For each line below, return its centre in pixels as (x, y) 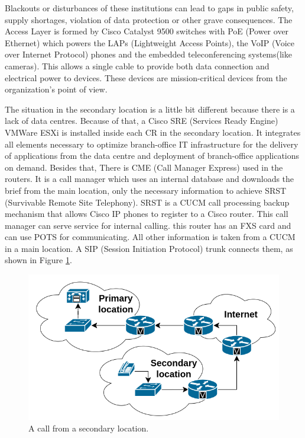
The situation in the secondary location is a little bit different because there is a (150, 109)
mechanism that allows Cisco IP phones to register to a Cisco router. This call (147, 214)
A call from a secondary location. (89, 428)
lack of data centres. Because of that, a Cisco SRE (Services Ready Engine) (142, 121)
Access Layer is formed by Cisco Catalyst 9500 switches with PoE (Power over (147, 31)
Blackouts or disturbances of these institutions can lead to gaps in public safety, (149, 8)
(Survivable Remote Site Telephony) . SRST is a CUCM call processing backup (147, 202)
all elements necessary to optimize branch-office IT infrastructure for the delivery (152, 144)
